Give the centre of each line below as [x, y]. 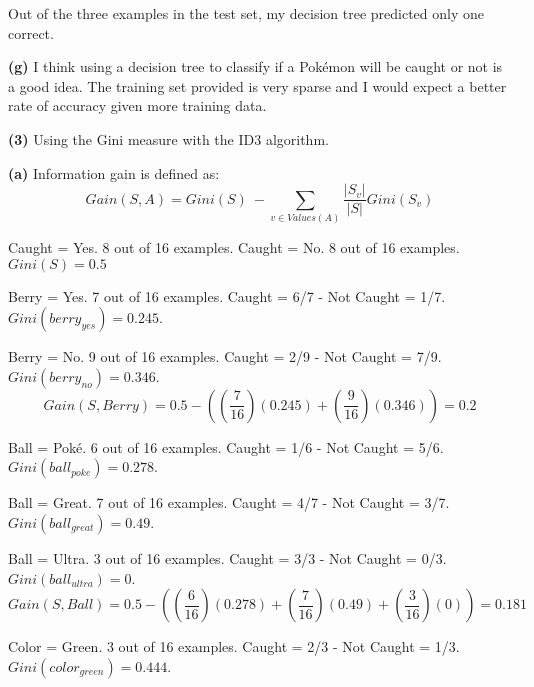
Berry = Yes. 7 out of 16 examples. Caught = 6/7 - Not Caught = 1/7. [227, 295]
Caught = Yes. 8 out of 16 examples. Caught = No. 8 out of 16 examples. [234, 246]
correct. [31, 32]
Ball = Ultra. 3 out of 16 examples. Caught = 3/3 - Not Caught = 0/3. [227, 557]
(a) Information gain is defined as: [114, 172]
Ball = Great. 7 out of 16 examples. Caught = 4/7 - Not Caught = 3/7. [229, 502]
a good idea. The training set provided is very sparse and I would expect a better [257, 85]
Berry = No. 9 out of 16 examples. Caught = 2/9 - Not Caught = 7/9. [225, 356]
